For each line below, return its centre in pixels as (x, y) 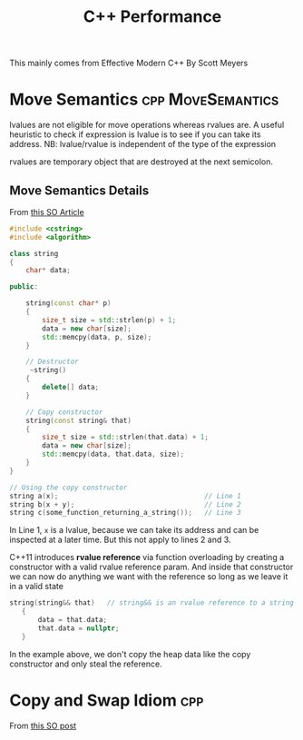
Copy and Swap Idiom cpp (107, 700)
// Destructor (52, 362)
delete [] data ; (71, 388)
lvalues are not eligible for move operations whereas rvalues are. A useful (147, 125)
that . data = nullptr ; (78, 628)
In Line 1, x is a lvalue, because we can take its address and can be (134, 530)
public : (24, 287)
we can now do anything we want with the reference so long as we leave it (149, 577)
